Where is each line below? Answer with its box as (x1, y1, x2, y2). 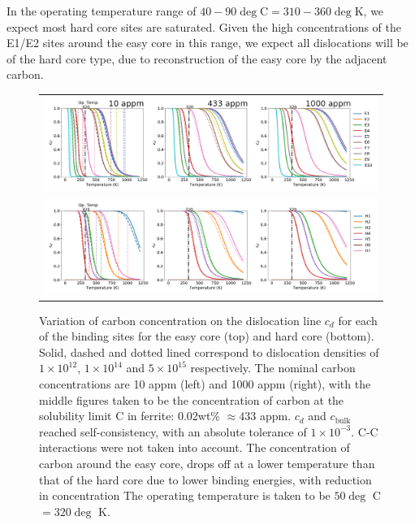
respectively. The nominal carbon (190, 359, 356, 376)
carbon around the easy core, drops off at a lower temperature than (39, 455, 375, 471)
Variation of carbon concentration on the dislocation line (39, 311, 322, 328)
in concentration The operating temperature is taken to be (39, 487, 331, 504)
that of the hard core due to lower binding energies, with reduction (39, 471, 372, 488)
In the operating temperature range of (6, 2, 197, 19)
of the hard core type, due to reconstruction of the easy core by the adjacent (6, 50, 387, 67)
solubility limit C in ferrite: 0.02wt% (39, 407, 221, 424)
